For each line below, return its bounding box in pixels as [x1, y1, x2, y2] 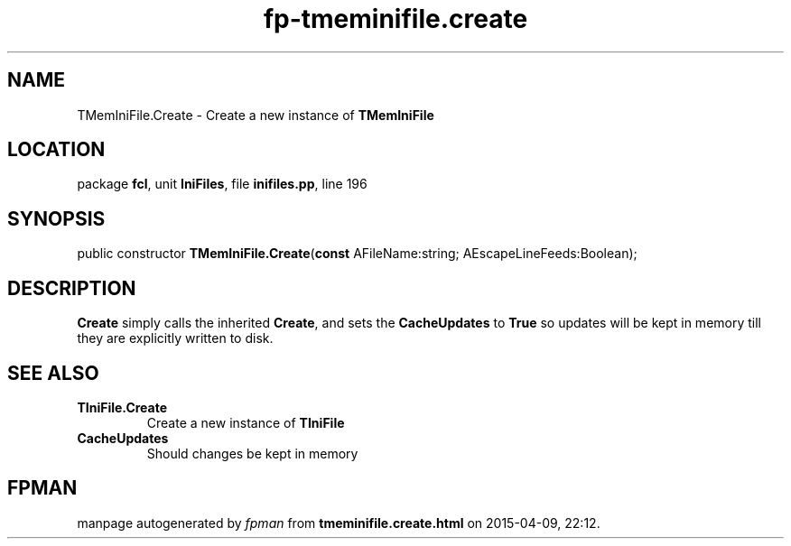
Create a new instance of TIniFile [146, 414, 345, 430]
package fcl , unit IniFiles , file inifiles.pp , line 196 [77, 176, 368, 192]
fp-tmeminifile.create [263, 4, 528, 34]
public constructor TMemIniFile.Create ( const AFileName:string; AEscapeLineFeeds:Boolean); [77, 245, 637, 262]
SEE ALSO [7, 361, 99, 384]
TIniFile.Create [77, 399, 168, 415]
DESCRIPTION [7, 276, 136, 300]
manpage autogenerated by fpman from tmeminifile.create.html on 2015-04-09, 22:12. [77, 514, 600, 531]
